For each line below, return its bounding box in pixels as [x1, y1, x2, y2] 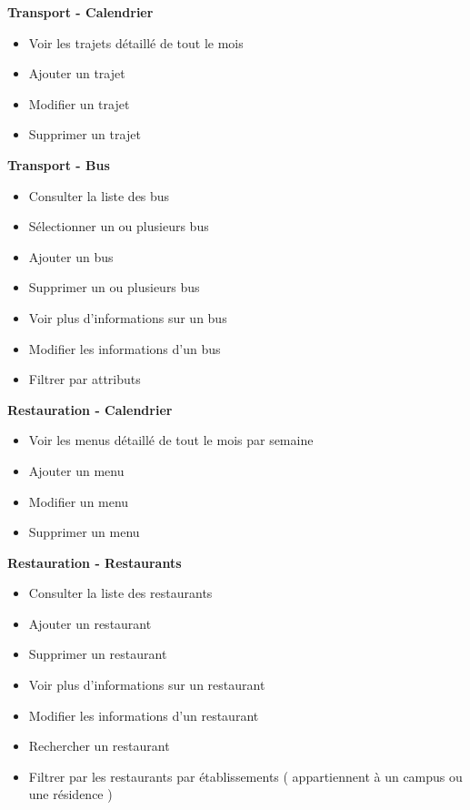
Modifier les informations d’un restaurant [28, 705, 259, 724]
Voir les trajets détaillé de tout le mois [28, 33, 244, 52]
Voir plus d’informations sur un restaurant [28, 675, 265, 694]
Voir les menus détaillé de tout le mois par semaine [28, 430, 314, 450]
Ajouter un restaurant [28, 613, 152, 633]
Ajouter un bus [28, 247, 114, 266]
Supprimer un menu [28, 522, 140, 542]
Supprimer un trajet [28, 125, 141, 144]
